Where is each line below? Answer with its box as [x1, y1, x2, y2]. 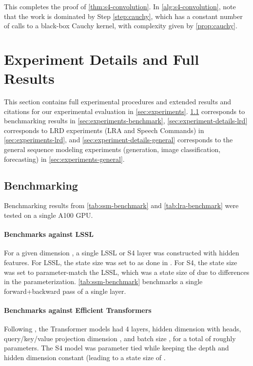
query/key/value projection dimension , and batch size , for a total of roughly [4, 333, 236, 343]
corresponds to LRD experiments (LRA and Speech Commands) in [4, 125, 204, 135]
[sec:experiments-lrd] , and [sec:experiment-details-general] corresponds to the [4, 135, 233, 145]
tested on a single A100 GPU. [4, 210, 93, 220]
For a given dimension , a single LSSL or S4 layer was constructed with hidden [4, 248, 239, 258]
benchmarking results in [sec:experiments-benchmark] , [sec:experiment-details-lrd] [4, 116, 248, 126]
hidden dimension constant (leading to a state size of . [4, 352, 166, 362]
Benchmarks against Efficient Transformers [4, 305, 152, 315]
